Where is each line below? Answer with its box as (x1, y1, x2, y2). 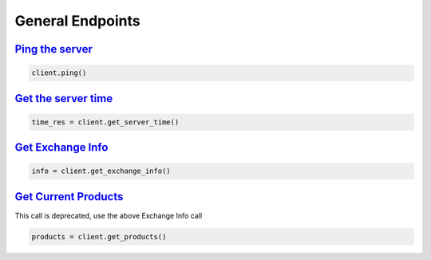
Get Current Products (14, 190, 124, 203)
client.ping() (31, 69, 87, 77)
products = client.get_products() (31, 232, 167, 241)
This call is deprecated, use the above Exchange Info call (14, 211, 203, 220)
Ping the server (14, 42, 93, 56)
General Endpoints (14, 12, 140, 30)
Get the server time (14, 92, 113, 105)
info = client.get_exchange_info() (31, 167, 171, 175)
